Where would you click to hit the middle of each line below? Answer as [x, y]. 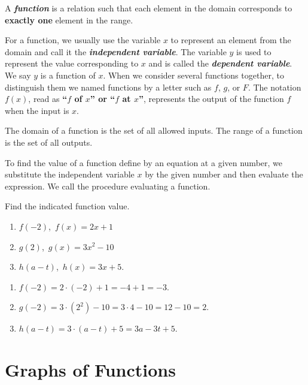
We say [18, 75]
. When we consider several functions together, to [193, 75]
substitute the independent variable [70, 174]
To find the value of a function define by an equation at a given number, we [144, 162]
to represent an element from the [231, 40]
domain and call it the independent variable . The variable [116, 51]
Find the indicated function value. [67, 206]
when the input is [37, 110]
